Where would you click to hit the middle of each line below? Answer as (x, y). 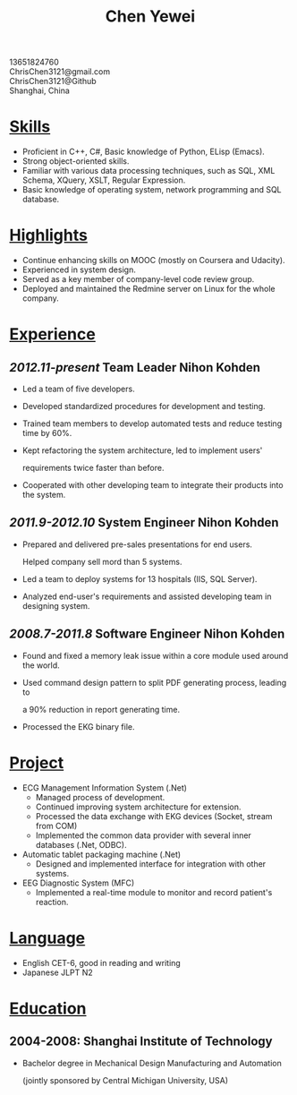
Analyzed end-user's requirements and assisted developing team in (147, 596)
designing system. (56, 605)
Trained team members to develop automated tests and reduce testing (152, 423)
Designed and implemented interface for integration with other (151, 864)
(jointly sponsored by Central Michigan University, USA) (125, 1080)
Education (48, 1008)
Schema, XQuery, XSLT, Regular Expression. (104, 180)
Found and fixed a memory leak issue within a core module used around (155, 655)
